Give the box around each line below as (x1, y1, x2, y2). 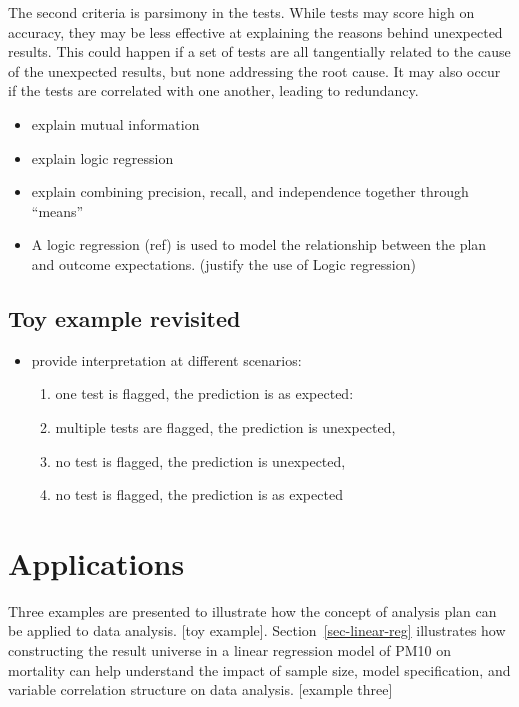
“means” (31, 200, 84, 221)
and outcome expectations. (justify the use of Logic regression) (31, 253, 416, 274)
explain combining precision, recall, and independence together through (31, 181, 469, 202)
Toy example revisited (8, 302, 241, 333)
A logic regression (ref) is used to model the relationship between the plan (31, 234, 487, 255)
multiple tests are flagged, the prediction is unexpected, (55, 416, 396, 437)
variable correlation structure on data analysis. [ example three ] (8, 679, 393, 700)
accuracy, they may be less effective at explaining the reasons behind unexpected (8, 21, 503, 42)
